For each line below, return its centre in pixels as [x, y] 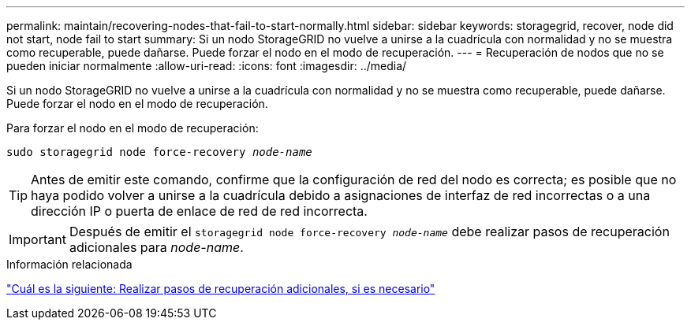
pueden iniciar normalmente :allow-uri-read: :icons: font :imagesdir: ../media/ [207, 66]
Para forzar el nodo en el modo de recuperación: [133, 128]
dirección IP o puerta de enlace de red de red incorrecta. [199, 211]
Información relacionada [69, 264]
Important [37, 239]
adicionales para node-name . [156, 247]
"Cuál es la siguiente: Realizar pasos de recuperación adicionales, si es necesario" [221, 289]
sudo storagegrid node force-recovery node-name [159, 152]
